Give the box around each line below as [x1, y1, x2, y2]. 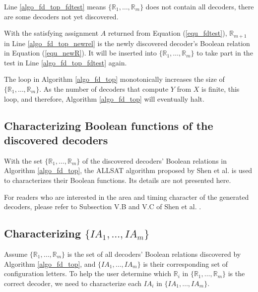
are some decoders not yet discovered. [4, 11, 119, 21]
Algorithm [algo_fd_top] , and [4, 258, 96, 269]
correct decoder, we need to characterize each [4, 278, 142, 288]
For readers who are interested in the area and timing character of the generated [4, 191, 249, 202]
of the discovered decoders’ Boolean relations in [82, 155, 227, 166]
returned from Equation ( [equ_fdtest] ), [108, 28, 227, 38]
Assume [4, 248, 28, 259]
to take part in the [196, 48, 253, 58]
